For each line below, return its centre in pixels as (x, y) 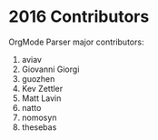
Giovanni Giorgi (50, 69)
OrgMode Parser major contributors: (76, 42)
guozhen (38, 78)
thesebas (39, 127)
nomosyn (39, 117)
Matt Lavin (41, 98)
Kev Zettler (42, 88)
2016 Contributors (79, 17)
